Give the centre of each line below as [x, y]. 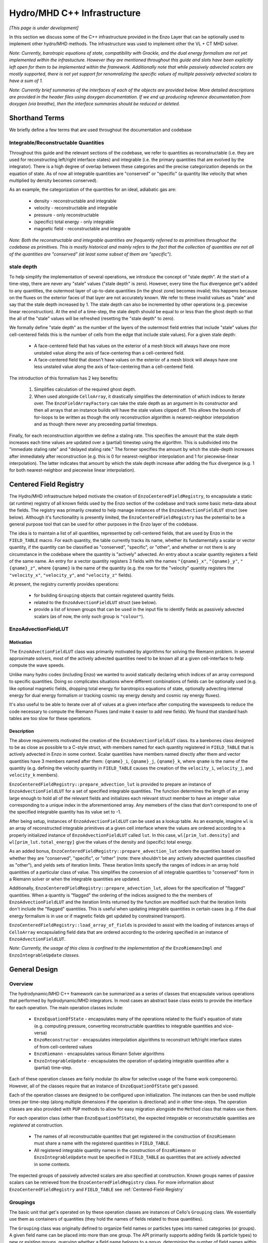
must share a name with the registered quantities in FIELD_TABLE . [102, 1143]
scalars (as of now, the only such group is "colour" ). [89, 616]
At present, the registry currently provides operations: [64, 584]
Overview [21, 983]
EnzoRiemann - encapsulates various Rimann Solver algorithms [99, 1054]
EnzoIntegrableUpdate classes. [44, 955]
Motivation [21, 642]
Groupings [22, 1202]
